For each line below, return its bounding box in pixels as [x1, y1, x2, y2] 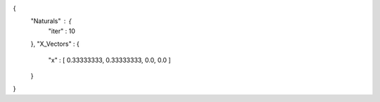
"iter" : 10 [48, 27, 75, 35]
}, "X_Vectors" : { [30, 39, 80, 49]
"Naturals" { [30, 17, 72, 25]
